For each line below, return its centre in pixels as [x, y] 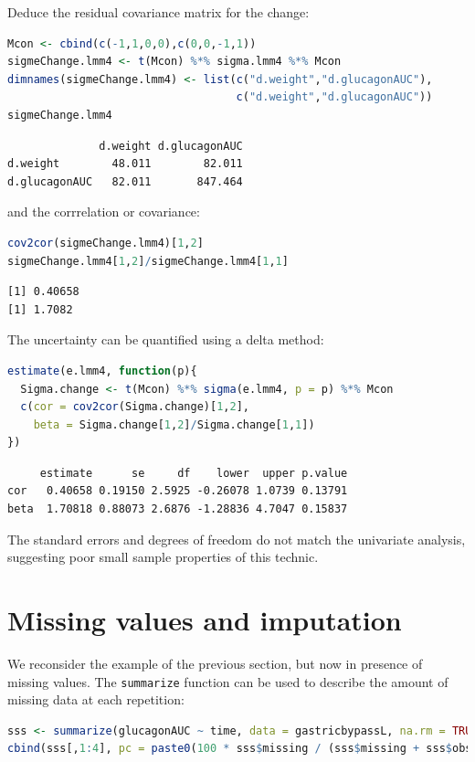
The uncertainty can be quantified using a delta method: [166, 339]
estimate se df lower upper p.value [194, 473]
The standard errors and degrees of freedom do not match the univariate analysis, [237, 539]
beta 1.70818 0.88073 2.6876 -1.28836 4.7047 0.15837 [178, 509]
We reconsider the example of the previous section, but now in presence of [215, 663]
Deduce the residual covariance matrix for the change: [158, 12]
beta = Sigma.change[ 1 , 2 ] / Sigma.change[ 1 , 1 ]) [174, 424]
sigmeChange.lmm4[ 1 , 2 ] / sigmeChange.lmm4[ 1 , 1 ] [148, 261]
